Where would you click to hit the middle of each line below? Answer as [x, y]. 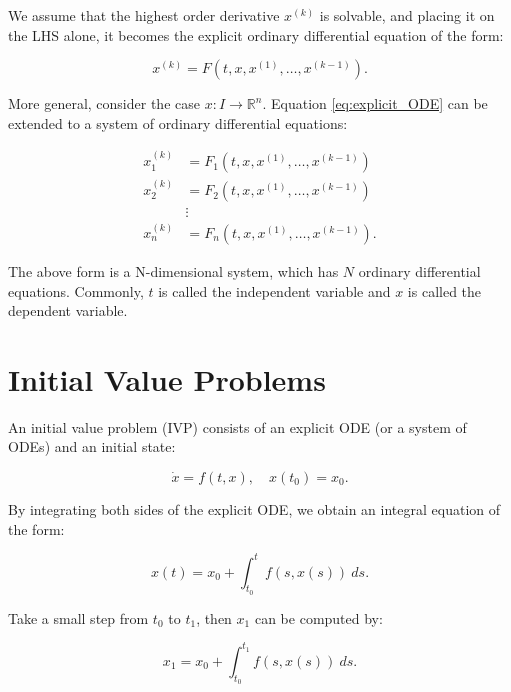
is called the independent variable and [274, 290]
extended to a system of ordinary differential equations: [178, 122]
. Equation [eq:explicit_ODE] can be [375, 103]
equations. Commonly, [76, 290]
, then [214, 617]
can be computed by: [318, 617]
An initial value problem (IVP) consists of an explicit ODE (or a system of [237, 426]
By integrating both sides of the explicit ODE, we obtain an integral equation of [254, 509]
